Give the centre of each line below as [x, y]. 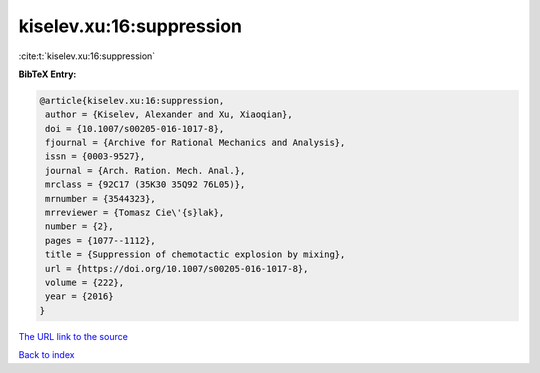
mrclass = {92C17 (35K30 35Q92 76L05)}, [145, 184]
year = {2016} [79, 296]
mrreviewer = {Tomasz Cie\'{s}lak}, [135, 213]
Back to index [46, 355]
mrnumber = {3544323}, [101, 198]
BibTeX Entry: [47, 74]
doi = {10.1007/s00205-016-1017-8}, [135, 128]
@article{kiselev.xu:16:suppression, [132, 100]
